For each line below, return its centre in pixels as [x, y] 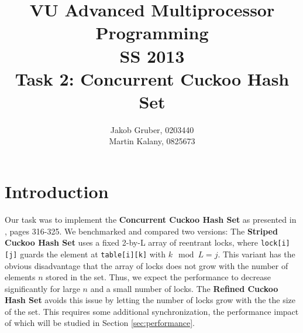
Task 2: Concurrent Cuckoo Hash [152, 78]
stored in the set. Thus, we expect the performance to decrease [158, 277]
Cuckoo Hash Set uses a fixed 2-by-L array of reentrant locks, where [132, 242]
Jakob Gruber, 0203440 [152, 129]
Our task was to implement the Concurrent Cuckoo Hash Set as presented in [151, 219]
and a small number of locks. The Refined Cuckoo [184, 288]
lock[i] [275, 244]
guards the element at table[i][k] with [93, 254]
